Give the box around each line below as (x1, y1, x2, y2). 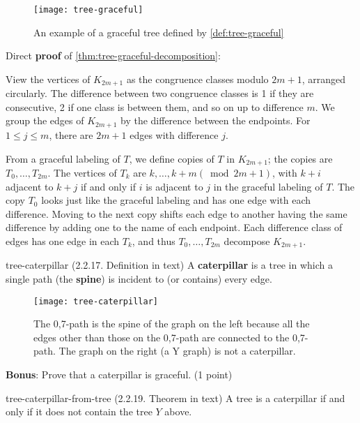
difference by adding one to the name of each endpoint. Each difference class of (6, 220, 343, 235)
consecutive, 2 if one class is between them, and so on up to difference (6, 99, 304, 114)
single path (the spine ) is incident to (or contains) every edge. (6, 272, 272, 285)
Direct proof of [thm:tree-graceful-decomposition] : (6, 48, 221, 63)
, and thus (132, 233, 175, 248)
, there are (49, 127, 93, 142)
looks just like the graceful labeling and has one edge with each (41, 193, 311, 207)
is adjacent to (146, 179, 203, 193)
